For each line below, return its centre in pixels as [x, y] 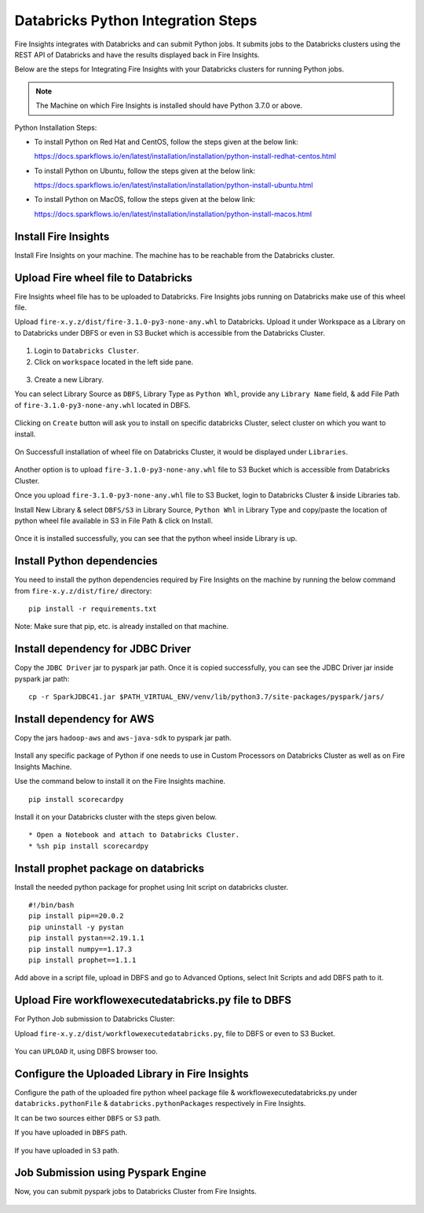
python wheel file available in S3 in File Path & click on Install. [114, 520]
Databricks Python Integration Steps [136, 20]
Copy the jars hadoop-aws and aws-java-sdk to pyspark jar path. [123, 737]
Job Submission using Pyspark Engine [111, 1173]
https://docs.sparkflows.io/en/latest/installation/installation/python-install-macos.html [173, 214]
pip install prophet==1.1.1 [82, 960]
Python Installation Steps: [56, 127]
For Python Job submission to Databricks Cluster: [95, 1019]
